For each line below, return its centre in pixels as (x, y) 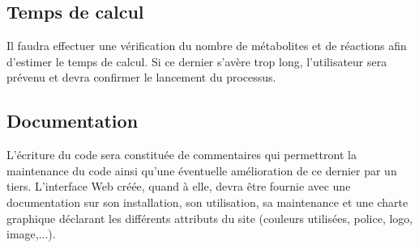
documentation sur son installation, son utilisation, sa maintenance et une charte (207, 202)
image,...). (31, 234)
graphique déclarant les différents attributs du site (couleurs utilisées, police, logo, (210, 218)
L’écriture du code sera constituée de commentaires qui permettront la (182, 155)
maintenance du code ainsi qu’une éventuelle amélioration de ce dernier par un (202, 170)
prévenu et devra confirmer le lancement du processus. (141, 77)
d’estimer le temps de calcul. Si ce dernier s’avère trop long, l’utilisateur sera (197, 61)
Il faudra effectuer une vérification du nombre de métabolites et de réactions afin (207, 46)
